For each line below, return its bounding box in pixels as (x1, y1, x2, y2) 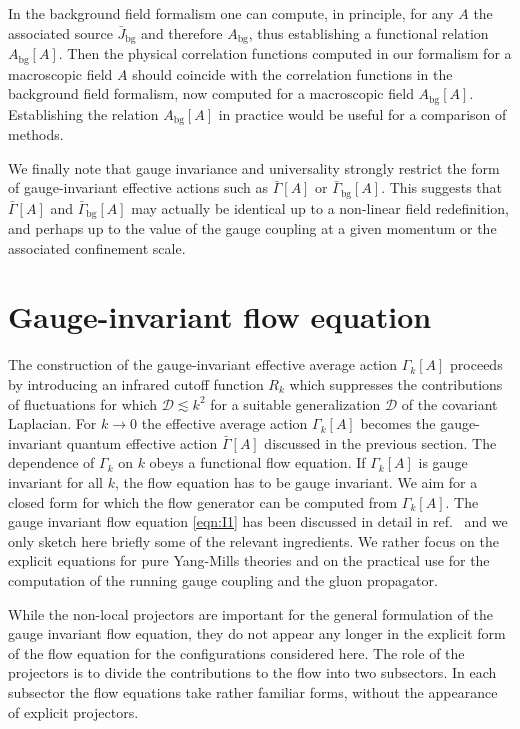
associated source (8, 22, 113, 43)
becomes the (360, 413, 436, 434)
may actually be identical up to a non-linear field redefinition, (131, 197, 510, 218)
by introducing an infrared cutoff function (8, 374, 264, 394)
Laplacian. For (8, 413, 97, 434)
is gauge (418, 452, 468, 473)
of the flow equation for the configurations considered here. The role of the (8, 642, 465, 663)
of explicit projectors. (8, 701, 139, 722)
